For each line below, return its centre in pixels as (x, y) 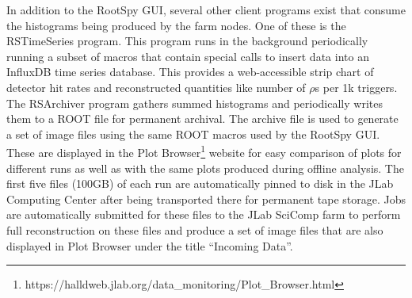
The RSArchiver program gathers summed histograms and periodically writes (195, 103)
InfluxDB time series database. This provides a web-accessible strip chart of (190, 72)
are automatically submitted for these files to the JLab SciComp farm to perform (204, 214)
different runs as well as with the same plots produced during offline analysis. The (205, 168)
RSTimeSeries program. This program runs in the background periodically (187, 41)
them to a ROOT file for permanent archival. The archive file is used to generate (202, 118)
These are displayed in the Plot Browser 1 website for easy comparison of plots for (204, 151)
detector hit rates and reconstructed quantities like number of (156, 87)
